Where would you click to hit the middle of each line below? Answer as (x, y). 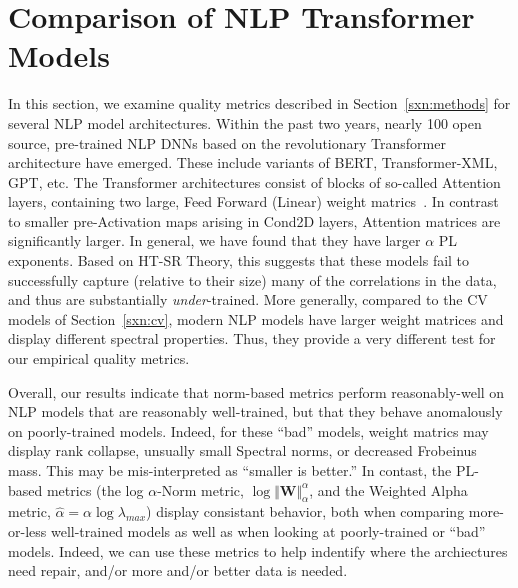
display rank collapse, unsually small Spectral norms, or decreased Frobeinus (242, 450)
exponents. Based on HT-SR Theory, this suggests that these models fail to (239, 260)
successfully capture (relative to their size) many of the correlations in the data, (252, 279)
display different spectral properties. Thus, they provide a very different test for (252, 338)
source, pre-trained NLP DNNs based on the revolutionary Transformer (227, 142)
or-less (27, 530)
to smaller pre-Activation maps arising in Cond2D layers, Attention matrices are (254, 220)
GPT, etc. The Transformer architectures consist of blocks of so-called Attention (254, 181)
